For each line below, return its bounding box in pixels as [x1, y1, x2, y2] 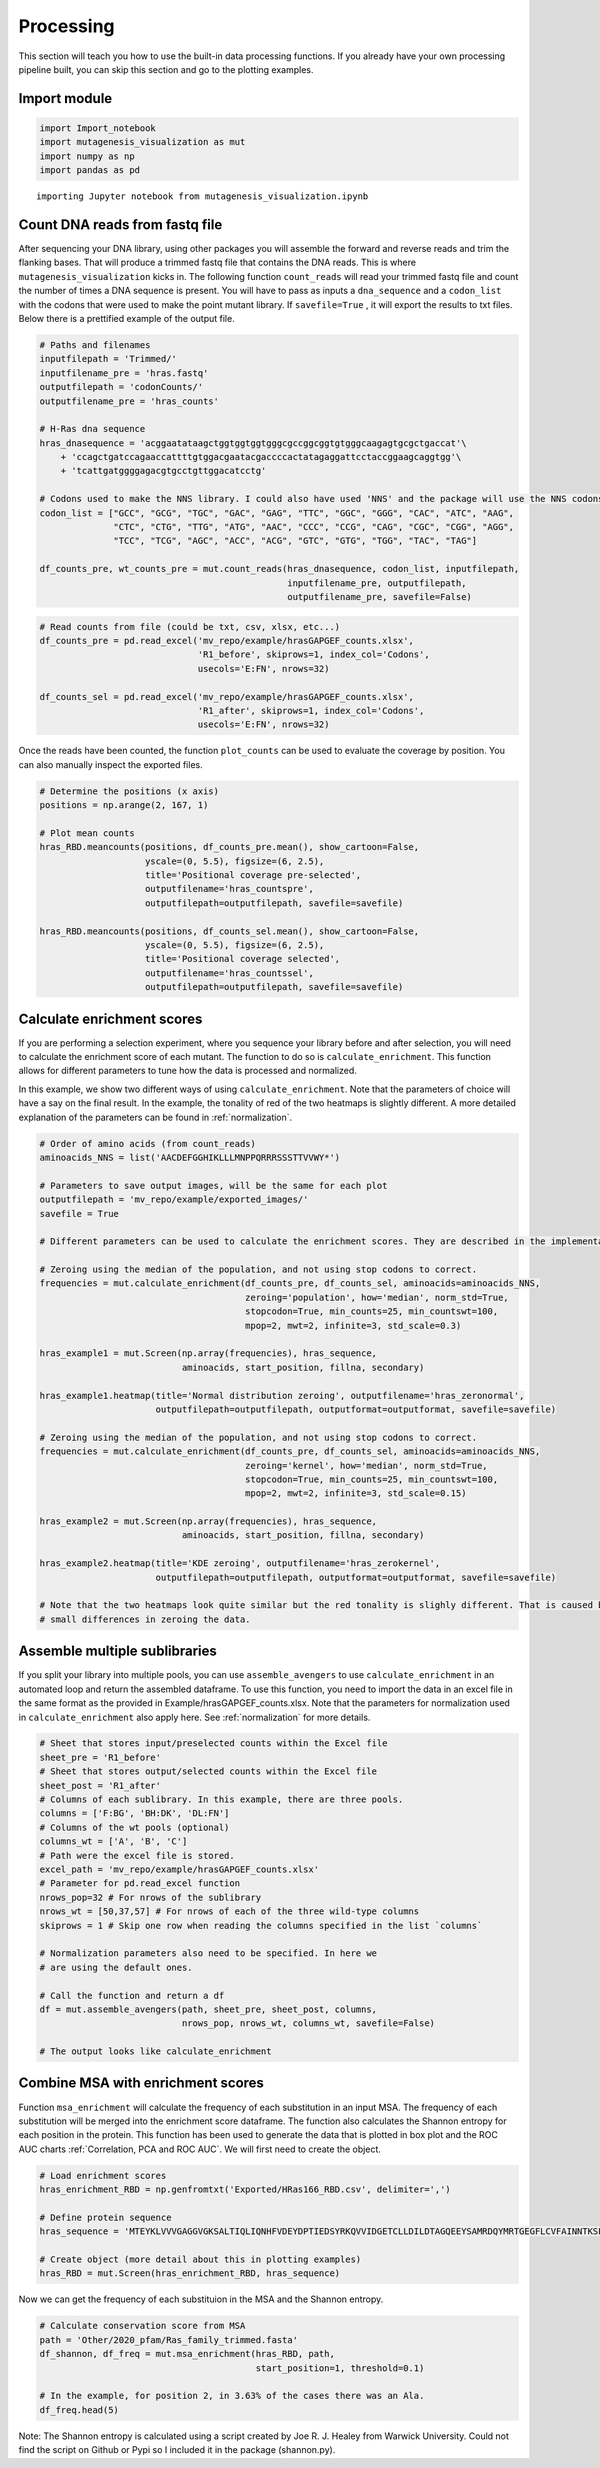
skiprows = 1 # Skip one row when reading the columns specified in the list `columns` [39, 1920, 483, 1931]
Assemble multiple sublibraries [18, 1643, 217, 1660]
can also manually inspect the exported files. [18, 758, 204, 770]
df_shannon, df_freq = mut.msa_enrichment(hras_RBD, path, [39, 2348, 335, 2360]
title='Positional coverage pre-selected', [145, 869, 362, 880]
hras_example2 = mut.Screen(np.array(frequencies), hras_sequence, [39, 1516, 378, 1527]
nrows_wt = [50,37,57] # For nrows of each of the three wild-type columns [39, 1906, 420, 1917]
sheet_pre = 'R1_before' [39, 1751, 162, 1763]
